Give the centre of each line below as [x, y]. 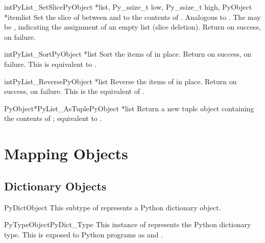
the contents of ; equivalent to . [53, 118]
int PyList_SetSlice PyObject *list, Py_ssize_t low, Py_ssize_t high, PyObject [128, 7]
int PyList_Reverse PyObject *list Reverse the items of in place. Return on [121, 81]
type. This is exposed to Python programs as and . [83, 234]
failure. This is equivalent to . [50, 64]
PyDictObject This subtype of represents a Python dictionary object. [113, 207]
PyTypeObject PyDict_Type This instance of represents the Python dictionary [128, 224]
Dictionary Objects [55, 186]
